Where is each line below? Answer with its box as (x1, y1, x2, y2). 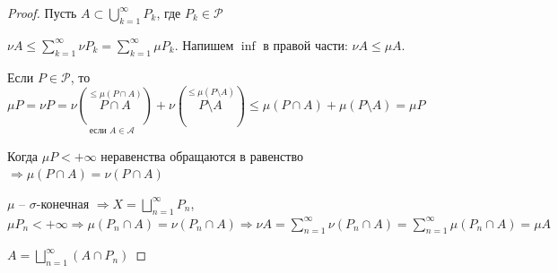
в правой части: (263, 35, 348, 54)
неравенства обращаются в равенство (100, 146, 303, 165)
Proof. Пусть (7, 4, 77, 21)
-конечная (36, 193, 90, 212)
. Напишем (174, 35, 234, 54)
